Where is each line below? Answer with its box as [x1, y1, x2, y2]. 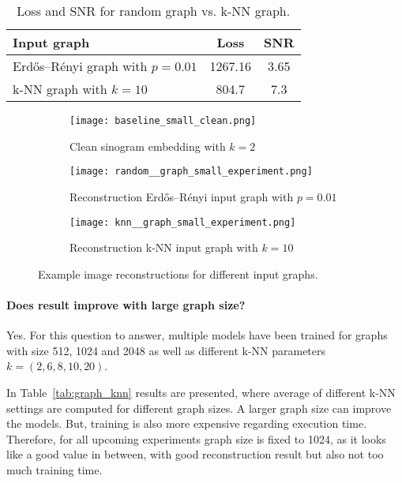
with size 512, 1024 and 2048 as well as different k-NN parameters [6, 342, 326, 358]
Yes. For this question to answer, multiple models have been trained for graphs [6, 327, 388, 343]
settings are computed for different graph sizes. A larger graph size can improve [6, 399, 392, 416]
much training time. [6, 461, 103, 477]
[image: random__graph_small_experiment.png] [70, 166, 313, 178]
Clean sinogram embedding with [70, 137, 226, 154]
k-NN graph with [13, 80, 107, 98]
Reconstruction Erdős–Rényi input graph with [70, 188, 294, 204]
